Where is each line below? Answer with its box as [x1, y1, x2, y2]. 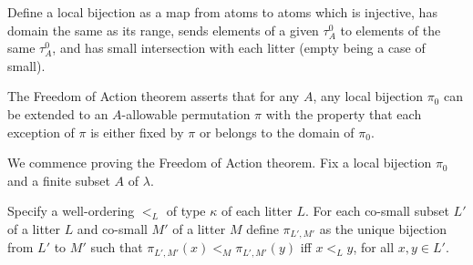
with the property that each [265, 104, 422, 123]
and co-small [77, 219, 148, 238]
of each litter [221, 201, 293, 220]
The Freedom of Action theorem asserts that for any [7, 87, 300, 106]
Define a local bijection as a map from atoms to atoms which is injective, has [7, 3, 437, 21]
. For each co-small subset [304, 201, 449, 220]
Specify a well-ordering [7, 201, 135, 220]
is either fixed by [90, 122, 184, 141]
